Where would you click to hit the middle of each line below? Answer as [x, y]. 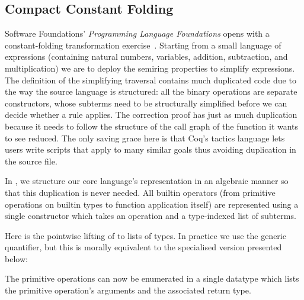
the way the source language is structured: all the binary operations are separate [151, 91]
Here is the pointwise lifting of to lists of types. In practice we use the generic [145, 235]
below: [16, 258]
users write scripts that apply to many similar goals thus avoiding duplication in [151, 149]
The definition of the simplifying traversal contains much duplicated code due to [151, 80]
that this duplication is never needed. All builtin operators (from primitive [140, 192]
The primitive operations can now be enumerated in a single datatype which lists [152, 278]
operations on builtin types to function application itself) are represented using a [152, 204]
